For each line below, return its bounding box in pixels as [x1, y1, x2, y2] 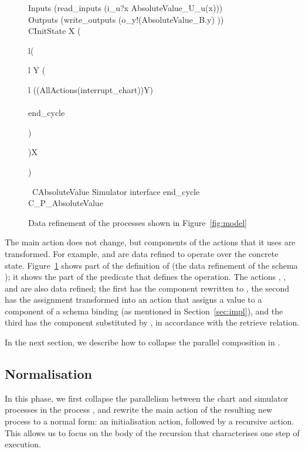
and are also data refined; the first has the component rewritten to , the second [5, 282, 290, 294]
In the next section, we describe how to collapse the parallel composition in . [5, 336, 280, 348]
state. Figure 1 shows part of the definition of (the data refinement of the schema [5, 259, 298, 271]
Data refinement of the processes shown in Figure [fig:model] [28, 216, 247, 228]
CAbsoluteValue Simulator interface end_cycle [32, 185, 200, 197]
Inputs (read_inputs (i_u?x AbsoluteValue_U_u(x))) [28, 2, 223, 13]
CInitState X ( [28, 25, 81, 37]
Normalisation [5, 365, 93, 383]
